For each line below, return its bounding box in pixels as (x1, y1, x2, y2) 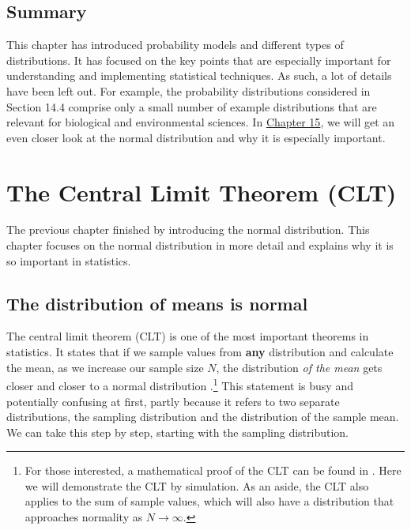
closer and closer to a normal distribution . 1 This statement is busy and (6, 375, 353, 393)
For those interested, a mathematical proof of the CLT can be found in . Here (25, 462, 402, 479)
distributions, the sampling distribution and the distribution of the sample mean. (6, 408, 399, 425)
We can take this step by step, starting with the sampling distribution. (6, 423, 349, 440)
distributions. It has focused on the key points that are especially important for (6, 51, 391, 68)
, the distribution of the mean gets (216, 359, 383, 375)
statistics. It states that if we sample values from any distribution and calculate (6, 344, 394, 360)
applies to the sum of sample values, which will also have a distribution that (25, 493, 394, 509)
